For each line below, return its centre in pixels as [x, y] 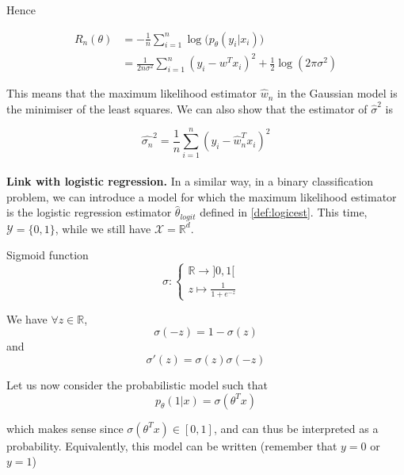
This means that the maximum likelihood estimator [132, 93]
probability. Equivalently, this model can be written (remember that [172, 445]
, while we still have [103, 228]
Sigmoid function [48, 255]
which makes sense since [65, 428]
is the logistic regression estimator [89, 212]
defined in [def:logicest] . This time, [284, 212]
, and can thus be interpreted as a [296, 428]
